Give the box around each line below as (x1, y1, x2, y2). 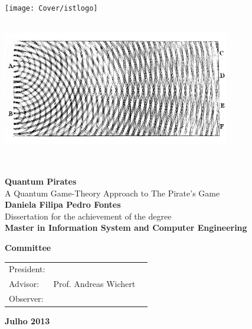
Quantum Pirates (5, 175, 77, 187)
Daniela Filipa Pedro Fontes (5, 198, 121, 211)
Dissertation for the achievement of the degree (5, 209, 172, 222)
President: (9, 263, 45, 275)
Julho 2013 (5, 315, 50, 327)
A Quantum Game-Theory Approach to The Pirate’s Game (5, 186, 220, 199)
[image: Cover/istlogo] (5, 4, 98, 12)
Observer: (9, 292, 44, 304)
